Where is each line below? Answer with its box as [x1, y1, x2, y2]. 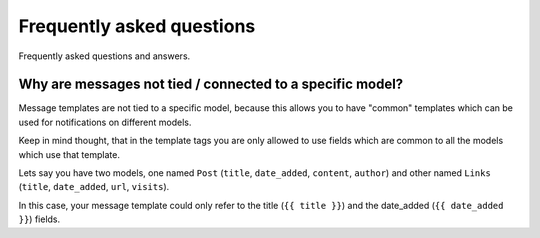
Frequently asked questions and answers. [18, 50, 191, 62]
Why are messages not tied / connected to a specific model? [18, 76, 404, 93]
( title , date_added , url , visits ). [18, 181, 170, 193]
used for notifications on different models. [18, 116, 192, 128]
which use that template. [18, 148, 120, 160]
